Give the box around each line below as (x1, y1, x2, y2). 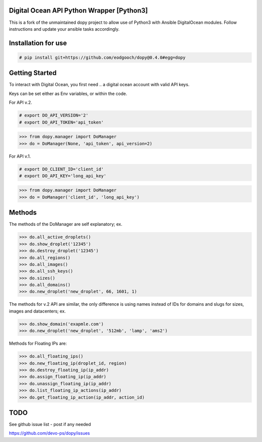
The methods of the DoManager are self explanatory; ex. (9, 221, 122, 227)
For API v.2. (9, 100, 33, 106)
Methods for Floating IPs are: (9, 341, 67, 347)
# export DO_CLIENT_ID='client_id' (19, 166, 104, 172)
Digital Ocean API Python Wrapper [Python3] (9, 6, 148, 15)
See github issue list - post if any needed (9, 422, 91, 427)
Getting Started (9, 69, 57, 77)
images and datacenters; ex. (9, 308, 66, 314)
